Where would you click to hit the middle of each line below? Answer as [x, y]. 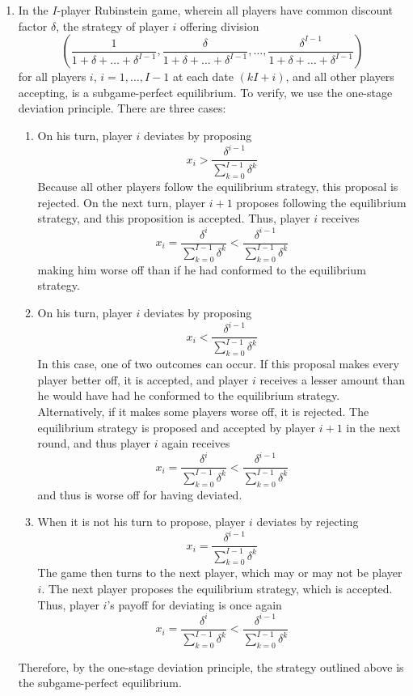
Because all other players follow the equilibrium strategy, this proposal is [218, 187]
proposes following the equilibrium [321, 202]
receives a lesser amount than [333, 379]
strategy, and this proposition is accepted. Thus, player [174, 218]
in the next [373, 427]
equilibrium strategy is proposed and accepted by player [176, 427]
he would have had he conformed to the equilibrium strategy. [189, 395]
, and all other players [340, 76]
